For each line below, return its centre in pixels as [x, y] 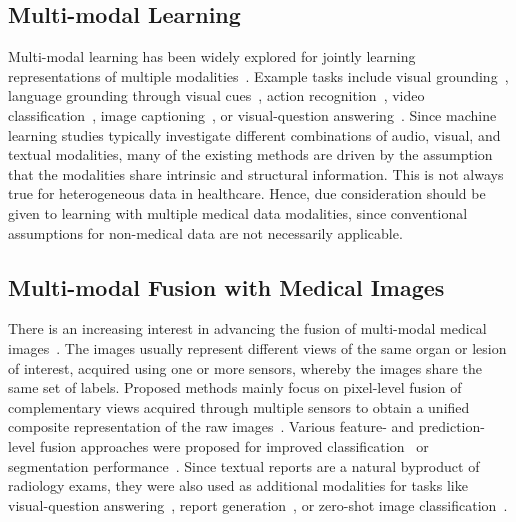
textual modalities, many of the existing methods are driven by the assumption [250, 154]
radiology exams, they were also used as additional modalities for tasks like [238, 485]
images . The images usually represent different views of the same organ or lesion [257, 347]
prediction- [451, 426]
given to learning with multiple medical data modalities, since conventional [238, 212]
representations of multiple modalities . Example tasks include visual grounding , [258, 75]
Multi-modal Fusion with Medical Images [226, 286]
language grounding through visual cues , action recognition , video [216, 95]
